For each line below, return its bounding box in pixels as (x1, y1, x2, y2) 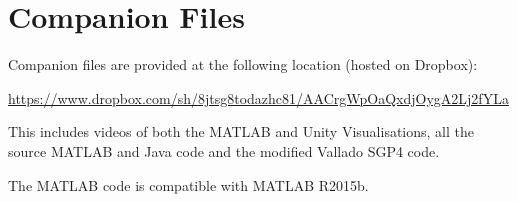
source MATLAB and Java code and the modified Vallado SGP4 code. (8, 140, 440, 161)
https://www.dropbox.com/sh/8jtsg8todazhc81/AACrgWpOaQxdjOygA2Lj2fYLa (8, 87, 509, 108)
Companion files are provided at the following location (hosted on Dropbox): (8, 54, 478, 75)
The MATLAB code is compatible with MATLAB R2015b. (8, 174, 369, 195)
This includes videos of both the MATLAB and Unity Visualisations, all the (8, 121, 474, 142)
